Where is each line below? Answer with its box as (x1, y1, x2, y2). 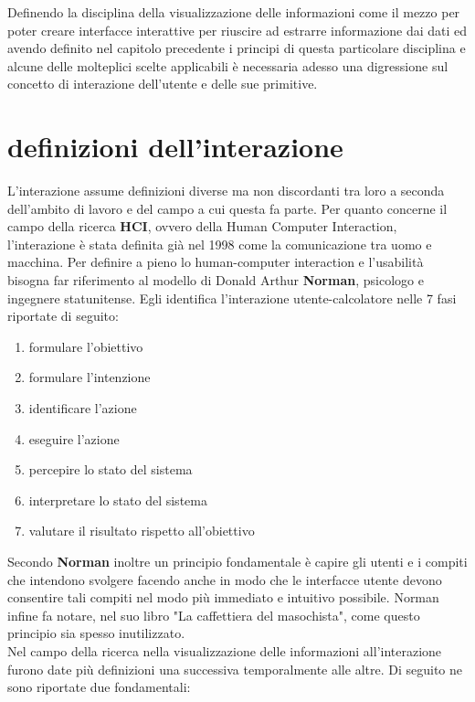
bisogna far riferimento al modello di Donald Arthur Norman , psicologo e (7, 271, 424, 290)
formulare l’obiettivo (28, 336, 143, 356)
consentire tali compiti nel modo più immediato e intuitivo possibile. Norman (7, 588, 439, 607)
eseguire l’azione (28, 429, 120, 448)
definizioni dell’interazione (7, 128, 343, 165)
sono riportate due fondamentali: (7, 677, 191, 697)
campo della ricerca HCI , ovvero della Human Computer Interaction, (7, 217, 397, 236)
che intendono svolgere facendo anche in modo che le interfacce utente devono (7, 569, 442, 589)
